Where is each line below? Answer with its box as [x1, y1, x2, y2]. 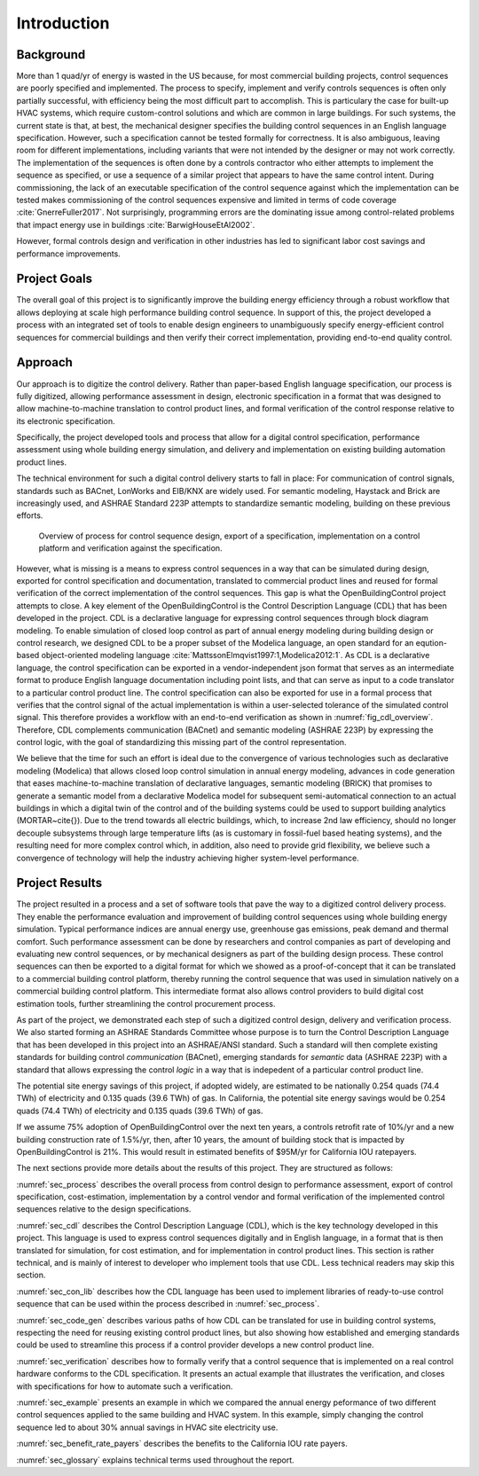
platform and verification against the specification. [38, 543, 223, 553]
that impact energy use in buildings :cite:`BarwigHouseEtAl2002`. [16, 219, 255, 230]
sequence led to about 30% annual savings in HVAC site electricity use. [16, 1422, 279, 1433]
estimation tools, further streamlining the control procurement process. [16, 998, 276, 1009]
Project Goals [16, 271, 93, 287]
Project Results [16, 875, 102, 891]
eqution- [415, 637, 448, 648]
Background [16, 47, 86, 62]
